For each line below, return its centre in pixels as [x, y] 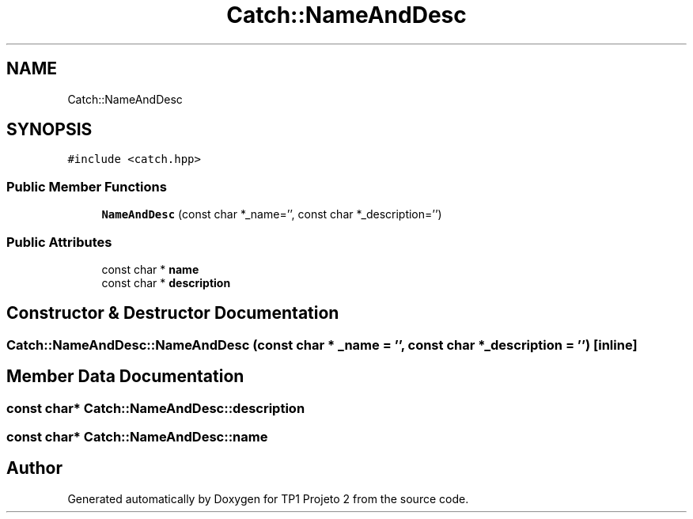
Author [34, 468]
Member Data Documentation [125, 377]
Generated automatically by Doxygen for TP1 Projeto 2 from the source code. [268, 498]
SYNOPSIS [49, 130]
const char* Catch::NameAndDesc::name [137, 437]
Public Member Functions [87, 186]
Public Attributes [59, 242]
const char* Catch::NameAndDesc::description [156, 408]
